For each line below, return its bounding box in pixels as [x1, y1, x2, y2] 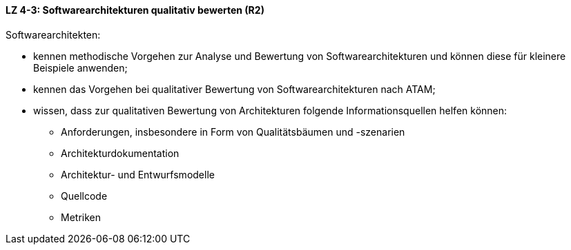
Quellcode [61, 189, 108, 202]
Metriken [61, 211, 101, 223]
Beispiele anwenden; [33, 61, 128, 74]
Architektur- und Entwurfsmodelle [61, 168, 215, 180]
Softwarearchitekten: [6, 28, 101, 41]
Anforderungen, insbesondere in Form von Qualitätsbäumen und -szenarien [61, 125, 405, 138]
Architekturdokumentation [61, 147, 180, 159]
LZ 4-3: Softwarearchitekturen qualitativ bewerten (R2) [6, 4, 264, 16]
